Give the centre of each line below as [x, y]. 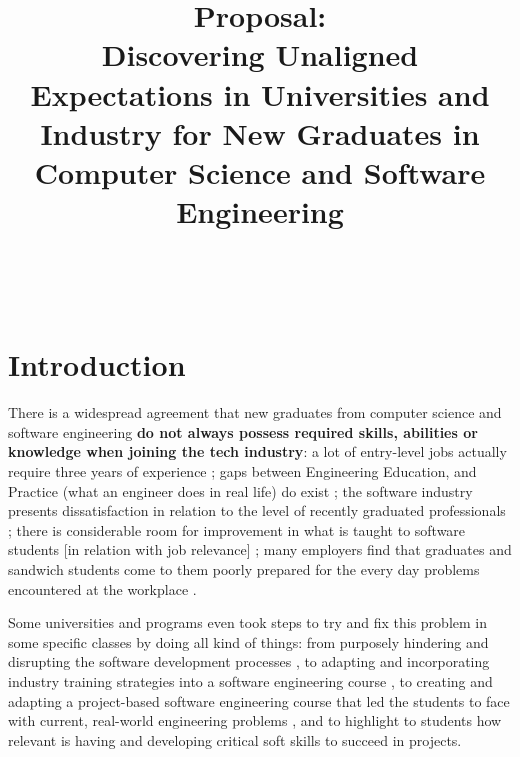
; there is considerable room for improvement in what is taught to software [237, 529]
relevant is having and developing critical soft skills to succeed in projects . [235, 739]
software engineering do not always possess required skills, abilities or [243, 431]
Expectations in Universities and [260, 93]
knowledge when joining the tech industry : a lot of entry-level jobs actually [257, 451]
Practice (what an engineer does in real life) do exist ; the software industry [240, 490]
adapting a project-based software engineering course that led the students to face [259, 700]
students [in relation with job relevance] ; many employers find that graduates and [260, 549]
